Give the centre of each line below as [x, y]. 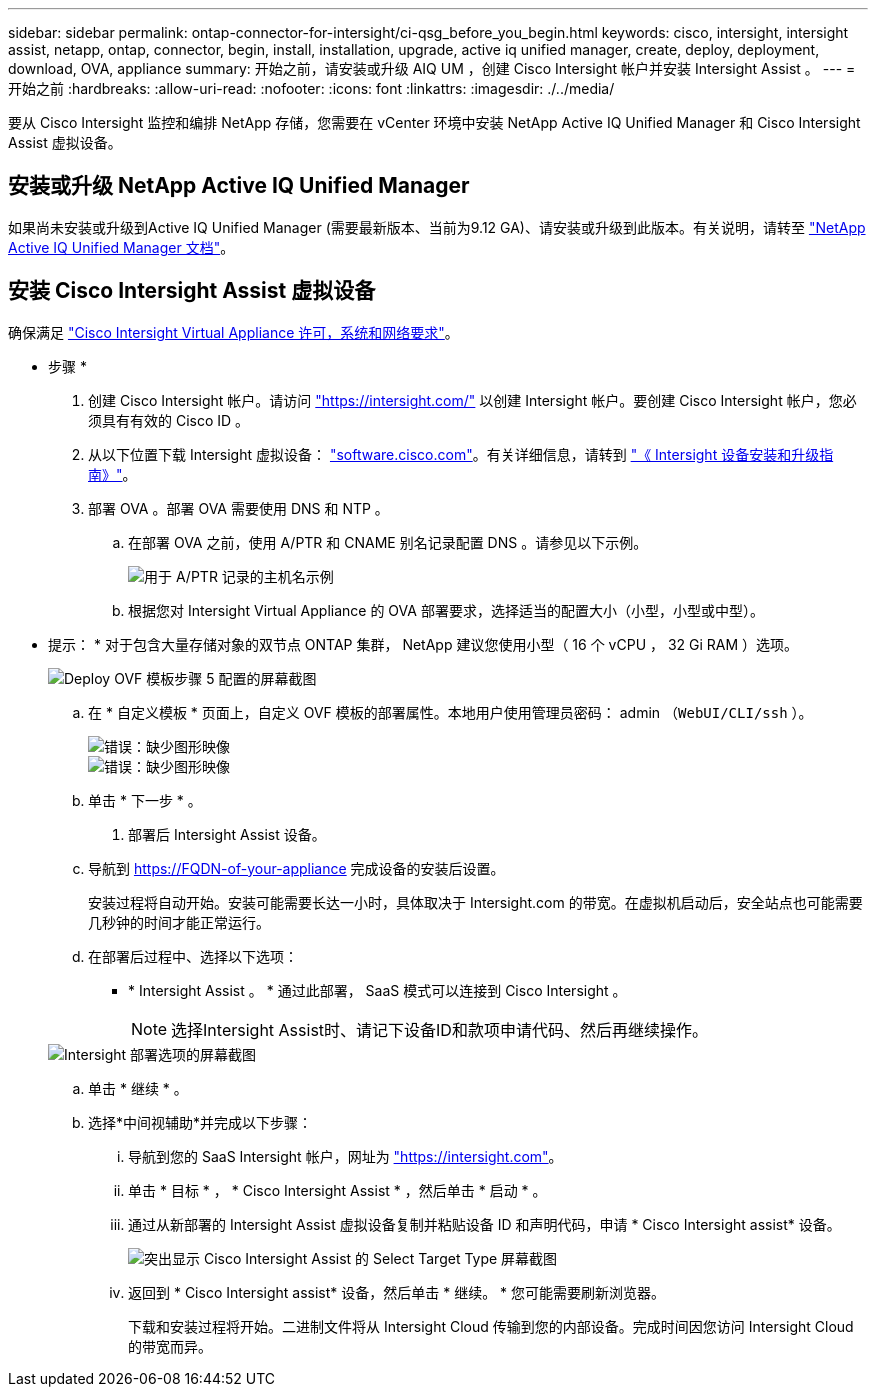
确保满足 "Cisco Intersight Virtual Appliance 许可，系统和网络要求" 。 [233, 332]
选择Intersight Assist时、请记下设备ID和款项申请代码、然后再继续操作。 [439, 1029]
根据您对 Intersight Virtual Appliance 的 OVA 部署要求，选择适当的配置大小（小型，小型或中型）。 [446, 610]
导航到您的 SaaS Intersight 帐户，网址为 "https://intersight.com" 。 [345, 1156]
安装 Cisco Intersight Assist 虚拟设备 [192, 291]
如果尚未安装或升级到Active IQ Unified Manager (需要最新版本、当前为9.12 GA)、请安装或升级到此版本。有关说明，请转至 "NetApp [437, 227]
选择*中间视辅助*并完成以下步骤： [200, 1122]
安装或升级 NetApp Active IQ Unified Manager [239, 186]
